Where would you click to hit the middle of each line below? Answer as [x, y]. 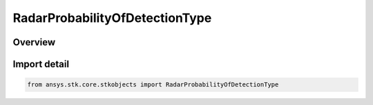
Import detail [41, 64]
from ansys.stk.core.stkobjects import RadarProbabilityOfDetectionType [153, 85]
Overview [34, 42]
